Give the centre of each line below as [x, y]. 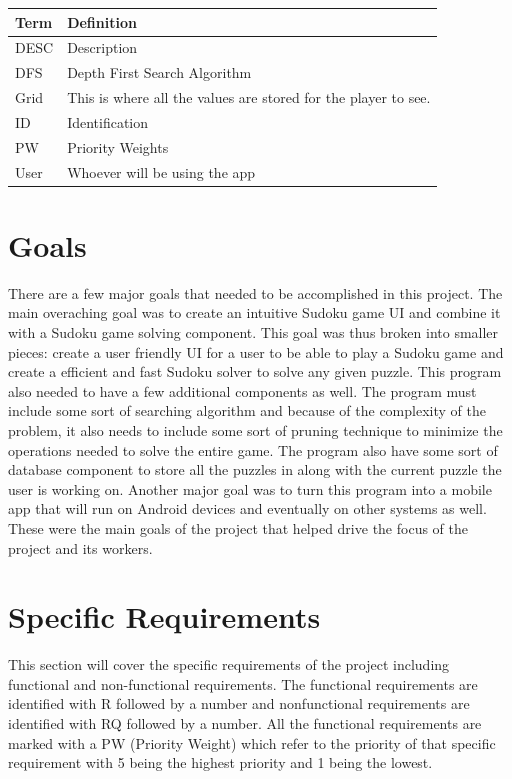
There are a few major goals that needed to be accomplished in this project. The [255, 292]
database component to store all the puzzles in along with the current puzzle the [255, 469]
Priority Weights [118, 146]
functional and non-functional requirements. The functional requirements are [243, 683]
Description [102, 47]
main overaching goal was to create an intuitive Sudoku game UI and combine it [254, 312]
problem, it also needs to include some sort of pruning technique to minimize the [255, 429]
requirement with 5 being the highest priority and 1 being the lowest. [220, 762]
